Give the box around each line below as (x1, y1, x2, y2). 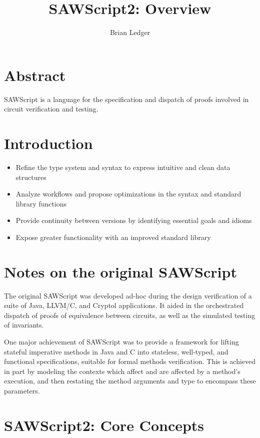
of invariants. (4, 319, 44, 330)
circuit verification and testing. (4, 103, 98, 114)
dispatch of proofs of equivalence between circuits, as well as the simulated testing (4, 309, 255, 320)
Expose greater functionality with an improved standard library (15, 231, 211, 242)
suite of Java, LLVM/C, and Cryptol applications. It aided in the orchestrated (4, 300, 244, 310)
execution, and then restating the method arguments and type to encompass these (4, 375, 256, 386)
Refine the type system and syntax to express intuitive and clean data (15, 161, 230, 172)
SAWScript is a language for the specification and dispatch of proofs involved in (4, 93, 249, 104)
